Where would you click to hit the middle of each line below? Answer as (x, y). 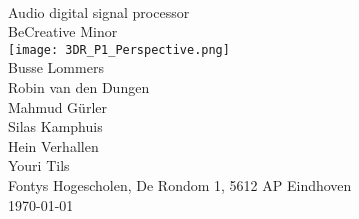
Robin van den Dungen (79, 87)
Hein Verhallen (53, 145)
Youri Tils (39, 165)
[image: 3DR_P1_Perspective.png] (119, 49)
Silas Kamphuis (55, 126)
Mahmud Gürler (57, 106)
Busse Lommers (56, 67)
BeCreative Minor (63, 31)
